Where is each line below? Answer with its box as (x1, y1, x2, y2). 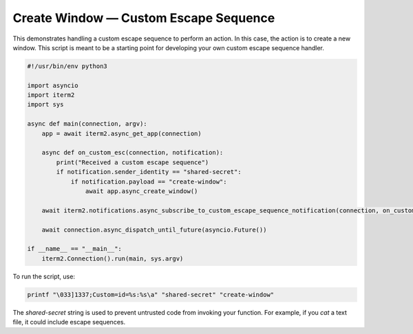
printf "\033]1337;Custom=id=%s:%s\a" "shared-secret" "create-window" (27, 291, 275, 298)
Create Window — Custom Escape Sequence (12, 10, 275, 25)
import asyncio (27, 81, 78, 89)
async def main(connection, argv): (27, 120, 147, 128)
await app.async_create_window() (85, 188, 198, 195)
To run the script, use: (12, 272, 76, 280)
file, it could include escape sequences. (12, 318, 126, 326)
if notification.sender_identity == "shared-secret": (56, 168, 242, 176)
